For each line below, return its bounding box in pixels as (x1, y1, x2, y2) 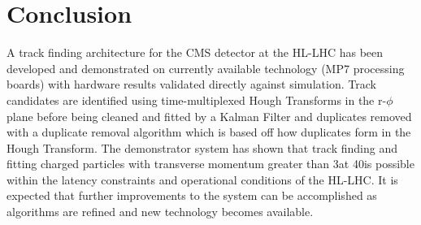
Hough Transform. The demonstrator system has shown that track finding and (7, 139, 397, 156)
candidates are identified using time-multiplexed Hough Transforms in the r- (7, 91, 387, 108)
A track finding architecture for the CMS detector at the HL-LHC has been (7, 44, 384, 61)
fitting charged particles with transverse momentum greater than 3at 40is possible (7, 155, 414, 172)
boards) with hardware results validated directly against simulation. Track (7, 76, 376, 93)
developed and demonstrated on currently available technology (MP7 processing (7, 59, 405, 76)
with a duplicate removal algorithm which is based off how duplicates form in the (7, 123, 411, 141)
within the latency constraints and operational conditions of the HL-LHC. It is (7, 171, 398, 188)
